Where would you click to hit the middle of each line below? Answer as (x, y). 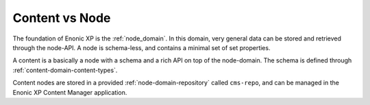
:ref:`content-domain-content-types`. (65, 70)
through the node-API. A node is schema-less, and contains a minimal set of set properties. (141, 47)
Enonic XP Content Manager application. (70, 92)
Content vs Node (62, 18)
